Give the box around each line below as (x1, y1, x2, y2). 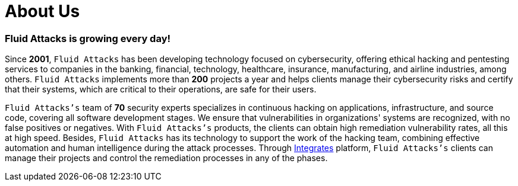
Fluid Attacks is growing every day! (5, 32, 171, 44)
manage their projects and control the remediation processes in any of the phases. (5, 153, 328, 163)
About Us (5, 1, 80, 21)
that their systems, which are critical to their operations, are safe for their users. (5, 84, 317, 95)
